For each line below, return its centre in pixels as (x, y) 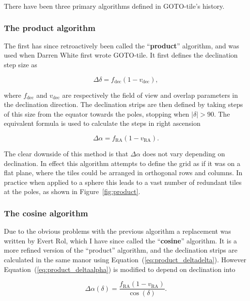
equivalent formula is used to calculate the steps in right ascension (102, 123)
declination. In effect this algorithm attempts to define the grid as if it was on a (122, 163)
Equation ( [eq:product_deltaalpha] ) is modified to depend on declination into (120, 269)
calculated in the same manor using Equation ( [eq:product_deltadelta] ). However (125, 259)
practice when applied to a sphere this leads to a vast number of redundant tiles (123, 182)
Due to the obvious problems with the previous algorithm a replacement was (117, 231)
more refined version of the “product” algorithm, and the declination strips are (121, 250)
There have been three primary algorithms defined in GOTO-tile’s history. (114, 6)
